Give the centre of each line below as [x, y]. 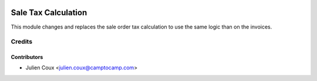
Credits [21, 42]
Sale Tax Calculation [49, 13]
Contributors [27, 57]
